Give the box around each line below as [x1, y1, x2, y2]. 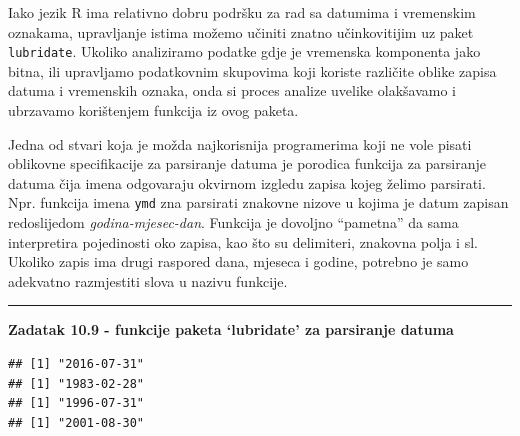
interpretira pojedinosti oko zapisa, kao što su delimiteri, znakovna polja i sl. [8, 231, 478, 252]
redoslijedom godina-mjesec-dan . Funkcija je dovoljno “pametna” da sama [8, 212, 459, 233]
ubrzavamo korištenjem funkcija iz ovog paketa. [8, 100, 299, 121]
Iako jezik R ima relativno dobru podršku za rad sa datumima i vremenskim [8, 2, 476, 22]
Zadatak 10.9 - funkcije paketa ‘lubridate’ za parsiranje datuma [8, 319, 454, 340]
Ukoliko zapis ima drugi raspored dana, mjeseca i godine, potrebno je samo [8, 251, 469, 272]
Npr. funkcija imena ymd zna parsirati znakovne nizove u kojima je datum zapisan [8, 192, 509, 213]
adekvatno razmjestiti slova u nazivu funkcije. [8, 270, 288, 291]
